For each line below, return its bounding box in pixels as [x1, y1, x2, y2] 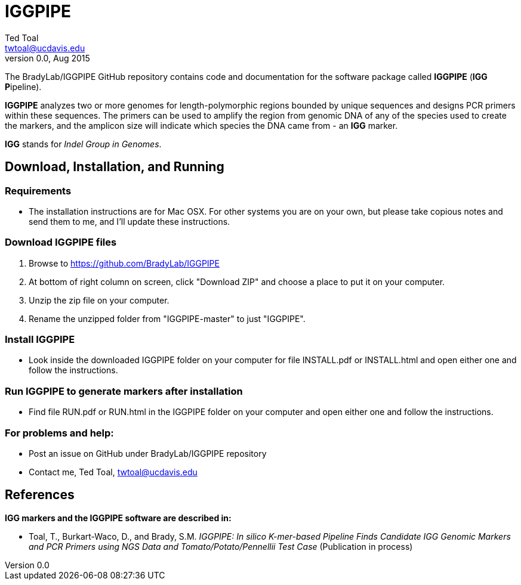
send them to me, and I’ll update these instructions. [29, 216, 230, 227]
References [5, 487, 75, 503]
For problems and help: [5, 426, 114, 439]
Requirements [5, 184, 72, 197]
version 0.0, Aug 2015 [5, 52, 90, 63]
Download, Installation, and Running [5, 159, 224, 175]
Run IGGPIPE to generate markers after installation [5, 385, 243, 397]
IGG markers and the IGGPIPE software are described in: [5, 512, 232, 523]
